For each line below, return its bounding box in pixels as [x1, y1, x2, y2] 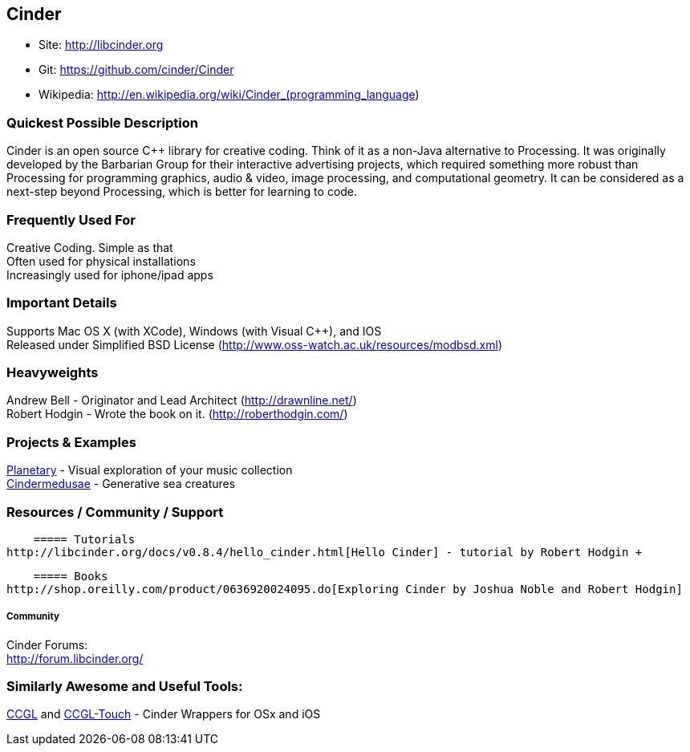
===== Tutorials [33, 532, 136, 546]
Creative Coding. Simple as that [6, 240, 173, 254]
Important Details [6, 295, 117, 311]
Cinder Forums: [6, 637, 88, 652]
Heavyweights [6, 364, 99, 381]
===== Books [33, 569, 108, 583]
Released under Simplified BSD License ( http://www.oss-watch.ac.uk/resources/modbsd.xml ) [6, 337, 503, 352]
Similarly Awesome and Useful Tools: [6, 678, 243, 695]
